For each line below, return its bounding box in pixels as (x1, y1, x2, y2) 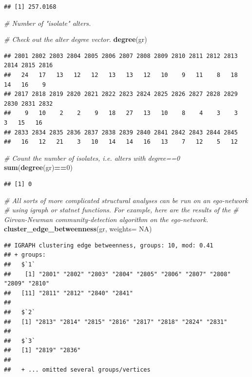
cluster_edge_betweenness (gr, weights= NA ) (4, 224, 152, 234)
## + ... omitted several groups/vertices (4, 366, 151, 373)
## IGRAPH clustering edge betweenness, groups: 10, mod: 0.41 (4, 242, 213, 249)
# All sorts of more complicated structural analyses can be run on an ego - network (4, 195, 248, 205)
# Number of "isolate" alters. (4, 18, 91, 28)
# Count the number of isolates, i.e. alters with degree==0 (4, 152, 180, 163)
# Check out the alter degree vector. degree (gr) (4, 34, 147, 44)
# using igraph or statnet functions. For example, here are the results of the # (4, 205, 239, 215)
